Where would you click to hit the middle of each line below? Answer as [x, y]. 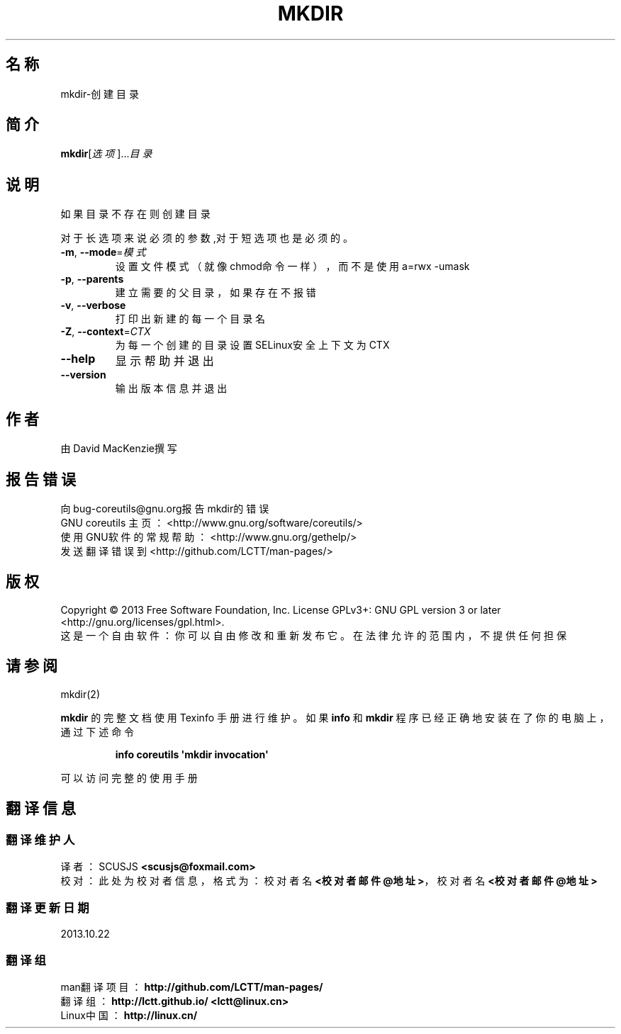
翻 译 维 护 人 [40, 839]
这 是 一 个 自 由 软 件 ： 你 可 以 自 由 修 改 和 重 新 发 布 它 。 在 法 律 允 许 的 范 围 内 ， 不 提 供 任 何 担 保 [313, 635]
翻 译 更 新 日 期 [47, 908]
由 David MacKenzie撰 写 [119, 449]
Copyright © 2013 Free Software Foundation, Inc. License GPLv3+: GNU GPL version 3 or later [281, 609]
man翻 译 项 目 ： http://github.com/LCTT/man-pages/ [192, 987]
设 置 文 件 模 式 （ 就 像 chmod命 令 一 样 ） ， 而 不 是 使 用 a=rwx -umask [292, 266]
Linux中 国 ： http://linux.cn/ [129, 1016]
